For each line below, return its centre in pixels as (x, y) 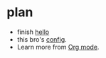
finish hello (33, 32)
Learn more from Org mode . (58, 47)
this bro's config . (42, 39)
